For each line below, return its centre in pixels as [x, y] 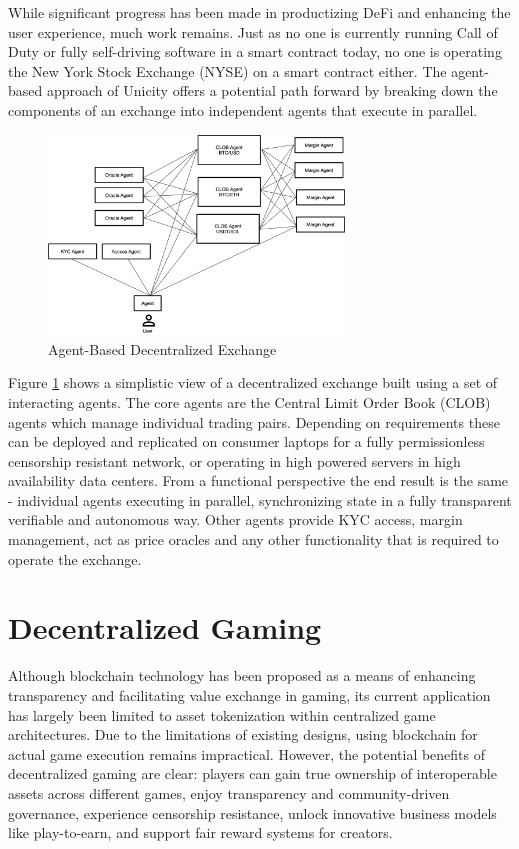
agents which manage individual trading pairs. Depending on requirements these [254, 421]
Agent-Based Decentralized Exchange [162, 348]
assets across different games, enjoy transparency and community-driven [229, 792]
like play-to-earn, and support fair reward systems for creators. [200, 832]
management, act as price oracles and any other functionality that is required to [253, 539]
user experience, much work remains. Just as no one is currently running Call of [253, 31]
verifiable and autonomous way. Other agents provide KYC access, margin [235, 519]
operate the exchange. [75, 558]
